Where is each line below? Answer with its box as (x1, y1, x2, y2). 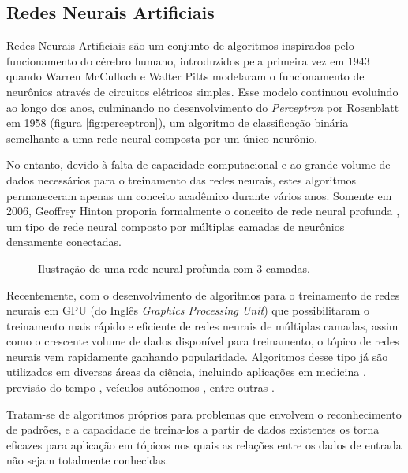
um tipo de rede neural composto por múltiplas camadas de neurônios (6, 218, 345, 234)
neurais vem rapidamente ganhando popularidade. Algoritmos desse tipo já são (6, 348, 388, 364)
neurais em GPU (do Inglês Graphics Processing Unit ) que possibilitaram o (6, 302, 370, 318)
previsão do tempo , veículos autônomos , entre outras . (6, 379, 275, 396)
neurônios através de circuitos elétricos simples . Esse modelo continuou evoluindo (6, 83, 399, 99)
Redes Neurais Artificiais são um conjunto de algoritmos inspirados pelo (6, 37, 354, 54)
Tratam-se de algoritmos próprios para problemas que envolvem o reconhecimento (6, 405, 402, 422)
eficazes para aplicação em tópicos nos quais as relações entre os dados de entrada (6, 436, 402, 453)
